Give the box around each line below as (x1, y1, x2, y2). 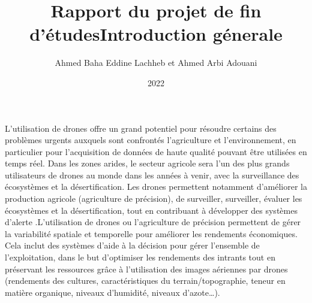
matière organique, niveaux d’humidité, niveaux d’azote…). (5, 286, 220, 298)
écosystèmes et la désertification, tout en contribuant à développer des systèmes (5, 204, 298, 216)
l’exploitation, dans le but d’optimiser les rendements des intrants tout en (5, 251, 275, 263)
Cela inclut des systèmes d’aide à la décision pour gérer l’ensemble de (5, 239, 260, 252)
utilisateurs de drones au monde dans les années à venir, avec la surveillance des (5, 168, 299, 181)
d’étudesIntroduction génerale (29, 22, 283, 46)
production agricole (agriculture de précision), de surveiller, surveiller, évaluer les (5, 192, 302, 205)
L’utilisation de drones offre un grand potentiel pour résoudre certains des (5, 122, 277, 134)
